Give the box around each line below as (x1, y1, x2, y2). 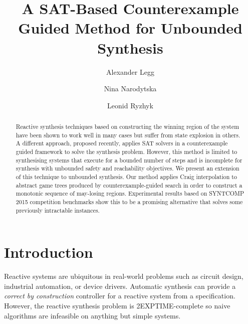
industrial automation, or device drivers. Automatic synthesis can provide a (4, 280, 236, 291)
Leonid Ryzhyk (107, 100, 153, 110)
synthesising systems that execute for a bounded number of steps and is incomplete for (16, 155, 242, 164)
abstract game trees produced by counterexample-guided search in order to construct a (16, 181, 242, 189)
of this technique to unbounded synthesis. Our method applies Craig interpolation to (16, 173, 237, 181)
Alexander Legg (106, 66, 154, 77)
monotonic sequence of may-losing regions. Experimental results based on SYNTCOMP (16, 189, 244, 198)
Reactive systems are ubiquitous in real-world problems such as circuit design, (4, 271, 243, 281)
